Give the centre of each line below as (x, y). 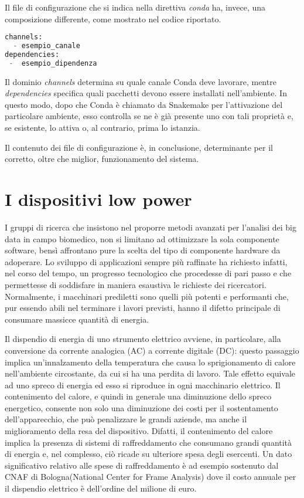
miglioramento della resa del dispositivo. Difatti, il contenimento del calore (139, 431)
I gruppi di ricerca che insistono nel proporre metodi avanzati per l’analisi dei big (151, 227)
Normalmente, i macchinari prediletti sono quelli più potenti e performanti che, (147, 296)
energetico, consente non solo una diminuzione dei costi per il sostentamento (141, 407)
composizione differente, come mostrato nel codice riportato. (113, 18)
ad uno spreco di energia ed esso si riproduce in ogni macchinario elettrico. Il (143, 384)
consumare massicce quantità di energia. (77, 319)
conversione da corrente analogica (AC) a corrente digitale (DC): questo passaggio (152, 350)
